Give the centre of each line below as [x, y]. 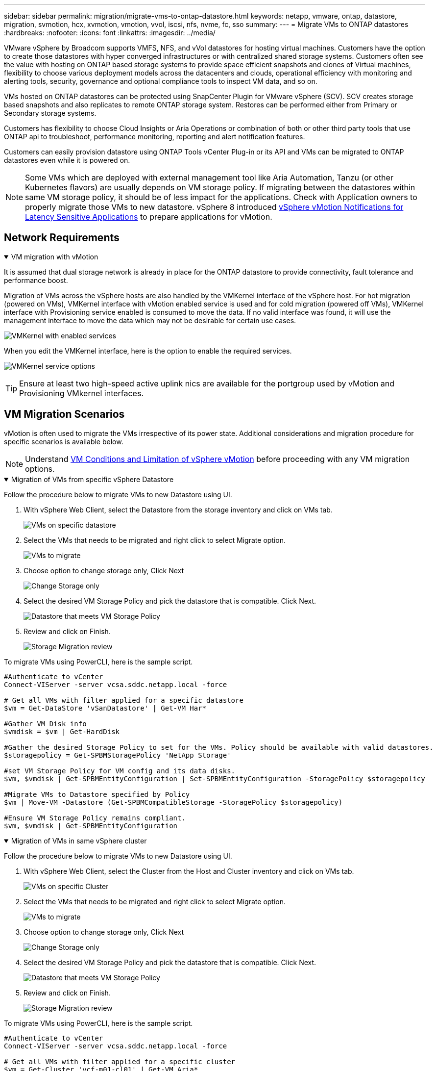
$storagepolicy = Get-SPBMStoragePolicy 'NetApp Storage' [118, 755]
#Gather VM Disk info [45, 724]
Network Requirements [62, 238]
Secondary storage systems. [50, 113]
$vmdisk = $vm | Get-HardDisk [62, 731]
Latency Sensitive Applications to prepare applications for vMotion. [149, 217]
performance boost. [36, 280]
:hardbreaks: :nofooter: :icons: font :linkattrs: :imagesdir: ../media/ [110, 33]
